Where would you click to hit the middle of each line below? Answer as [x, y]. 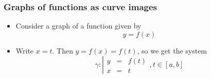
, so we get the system [172, 50]
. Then [63, 50]
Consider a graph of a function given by [78, 26]
